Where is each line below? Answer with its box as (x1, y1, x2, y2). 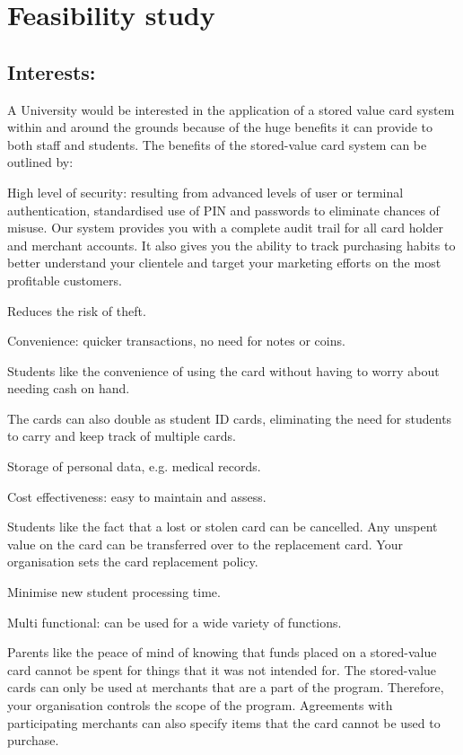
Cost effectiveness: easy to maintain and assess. (7, 487, 266, 505)
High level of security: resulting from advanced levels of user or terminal (7, 182, 404, 201)
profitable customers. (7, 270, 122, 289)
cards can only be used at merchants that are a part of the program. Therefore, (7, 678, 444, 697)
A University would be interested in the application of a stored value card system (7, 100, 455, 119)
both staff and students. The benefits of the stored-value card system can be (7, 135, 427, 154)
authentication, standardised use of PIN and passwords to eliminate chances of (7, 200, 440, 219)
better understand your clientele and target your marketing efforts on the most (7, 253, 441, 272)
